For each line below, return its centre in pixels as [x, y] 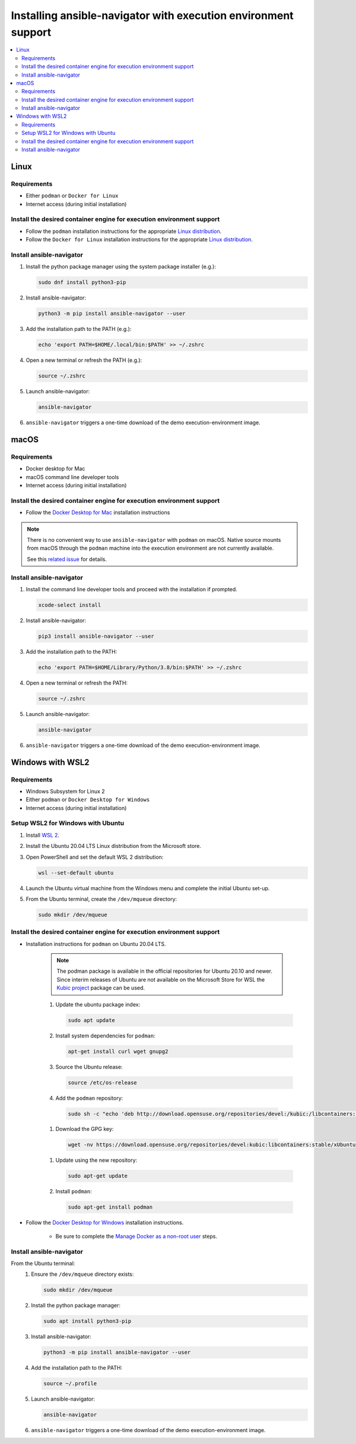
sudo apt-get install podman [110, 1207]
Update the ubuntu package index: [98, 1004]
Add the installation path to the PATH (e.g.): [79, 329]
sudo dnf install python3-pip [82, 283]
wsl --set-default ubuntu [76, 873]
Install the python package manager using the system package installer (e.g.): [121, 267]
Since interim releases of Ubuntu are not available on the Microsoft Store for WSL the [161, 979]
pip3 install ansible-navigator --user [96, 636]
